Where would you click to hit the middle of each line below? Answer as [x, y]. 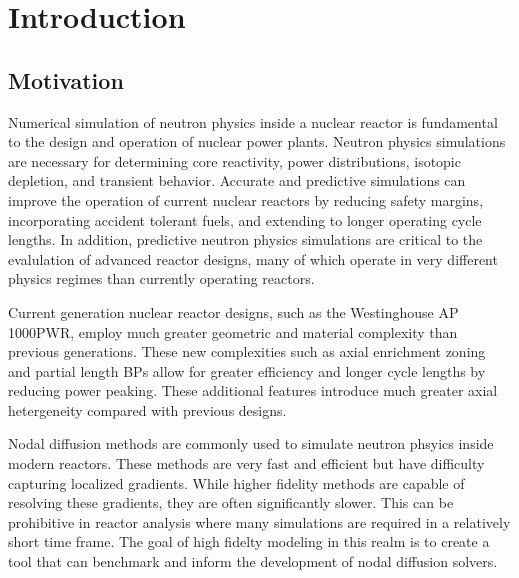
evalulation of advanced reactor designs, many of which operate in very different [253, 258]
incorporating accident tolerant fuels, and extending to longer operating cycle [245, 219]
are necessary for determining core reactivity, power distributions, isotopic [234, 160]
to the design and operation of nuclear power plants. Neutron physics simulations [257, 141]
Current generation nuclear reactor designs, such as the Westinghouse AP [233, 311]
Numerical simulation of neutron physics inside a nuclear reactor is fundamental [253, 121]
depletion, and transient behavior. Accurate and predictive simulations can [237, 180]
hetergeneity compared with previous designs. [147, 409]
